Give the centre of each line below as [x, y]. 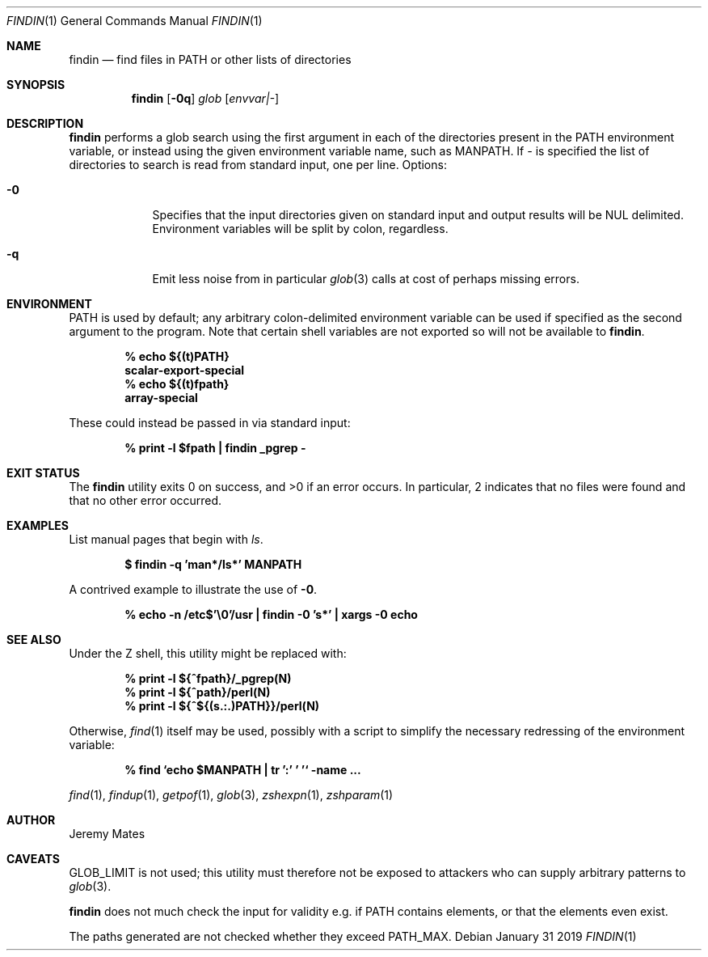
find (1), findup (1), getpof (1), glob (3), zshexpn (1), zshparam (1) [231, 795]
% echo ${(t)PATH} [177, 356]
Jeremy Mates [107, 834]
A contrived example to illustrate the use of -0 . [193, 589]
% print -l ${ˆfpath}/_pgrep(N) [208, 678]
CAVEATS [33, 859]
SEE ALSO [34, 639]
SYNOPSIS [36, 85]
